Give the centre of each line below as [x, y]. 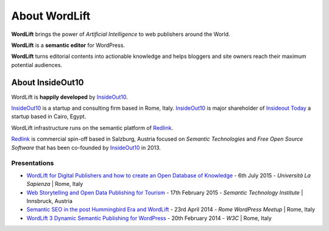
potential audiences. [37, 65]
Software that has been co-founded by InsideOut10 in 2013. [86, 147]
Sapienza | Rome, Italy [55, 184]
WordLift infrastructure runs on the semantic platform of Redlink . [92, 127]
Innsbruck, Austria [50, 201]
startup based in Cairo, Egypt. [49, 116]
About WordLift [51, 16]
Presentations [33, 163]
